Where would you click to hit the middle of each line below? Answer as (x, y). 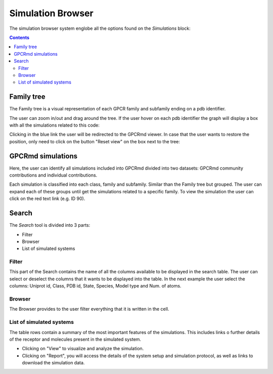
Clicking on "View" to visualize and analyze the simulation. (83, 349)
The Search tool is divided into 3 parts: (50, 225)
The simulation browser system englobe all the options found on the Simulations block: (100, 28)
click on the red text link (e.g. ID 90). (47, 199)
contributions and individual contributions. (53, 175)
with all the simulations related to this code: (54, 125)
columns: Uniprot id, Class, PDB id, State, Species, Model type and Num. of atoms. (95, 286)
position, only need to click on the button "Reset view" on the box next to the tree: (95, 141)
